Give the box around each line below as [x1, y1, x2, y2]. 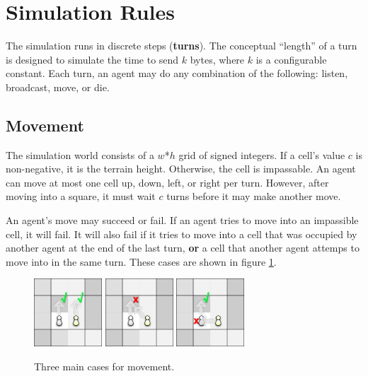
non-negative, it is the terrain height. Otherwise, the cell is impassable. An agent [6, 161, 356, 176]
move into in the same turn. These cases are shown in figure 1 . [6, 254, 277, 269]
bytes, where [190, 52, 245, 66]
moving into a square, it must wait [6, 189, 156, 204]
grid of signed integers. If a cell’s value [178, 147, 345, 162]
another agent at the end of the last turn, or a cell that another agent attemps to [6, 240, 360, 255]
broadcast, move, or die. [6, 79, 110, 94]
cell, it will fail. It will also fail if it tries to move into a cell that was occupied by [6, 226, 357, 241]
